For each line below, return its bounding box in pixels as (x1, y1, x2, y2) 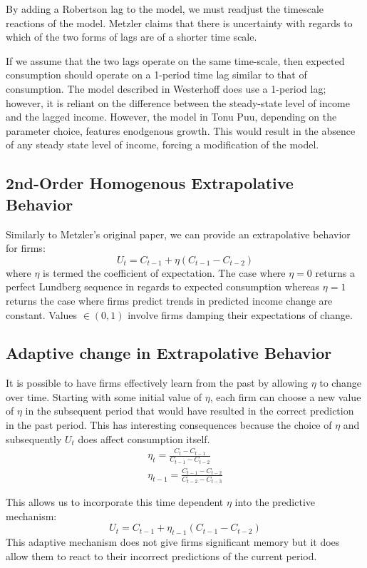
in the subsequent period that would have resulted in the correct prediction (25, 403, 354, 418)
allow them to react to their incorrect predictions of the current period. (6, 548, 317, 563)
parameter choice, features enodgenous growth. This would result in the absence (6, 123, 356, 138)
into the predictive (234, 495, 316, 509)
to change (319, 375, 361, 390)
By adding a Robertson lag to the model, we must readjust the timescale (6, 1, 324, 16)
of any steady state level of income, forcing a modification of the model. (6, 137, 319, 152)
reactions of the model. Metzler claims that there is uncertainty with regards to (6, 15, 353, 30)
